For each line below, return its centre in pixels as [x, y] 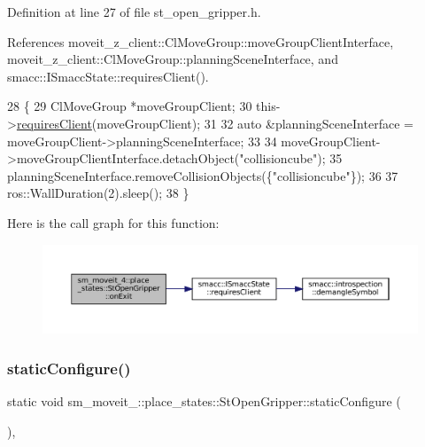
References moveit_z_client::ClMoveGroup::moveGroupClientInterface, [201, 41]
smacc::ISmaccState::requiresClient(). [108, 76]
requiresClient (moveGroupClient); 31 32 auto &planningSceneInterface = [215, 123]
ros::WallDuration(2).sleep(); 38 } [98, 193]
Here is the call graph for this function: [113, 222]
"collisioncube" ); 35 [291, 158]
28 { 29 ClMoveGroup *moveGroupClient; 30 [130, 106]
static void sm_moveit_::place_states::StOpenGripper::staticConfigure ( [204, 400]
